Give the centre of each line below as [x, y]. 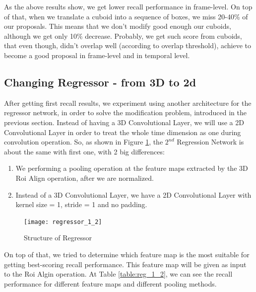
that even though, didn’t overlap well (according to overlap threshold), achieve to [128, 45]
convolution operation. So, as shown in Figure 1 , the [84, 142]
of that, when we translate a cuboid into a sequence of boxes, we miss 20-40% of [126, 16]
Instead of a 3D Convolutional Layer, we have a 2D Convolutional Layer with [133, 194]
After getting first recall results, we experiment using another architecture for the [128, 103]
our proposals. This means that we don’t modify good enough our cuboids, [118, 26]
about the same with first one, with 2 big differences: [84, 151]
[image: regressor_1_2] [63, 222]
